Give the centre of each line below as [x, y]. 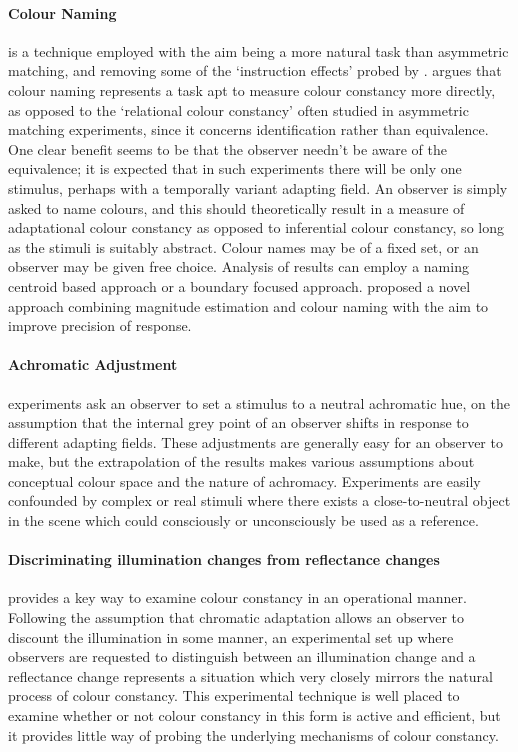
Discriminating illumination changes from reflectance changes [224, 559]
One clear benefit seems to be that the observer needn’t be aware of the [227, 148]
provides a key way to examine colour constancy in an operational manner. [237, 597]
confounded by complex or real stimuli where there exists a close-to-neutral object [259, 500]
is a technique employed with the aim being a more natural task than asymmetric [258, 50]
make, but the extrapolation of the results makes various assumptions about [241, 461]
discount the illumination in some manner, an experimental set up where [231, 636]
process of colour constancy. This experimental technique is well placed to [234, 695]
